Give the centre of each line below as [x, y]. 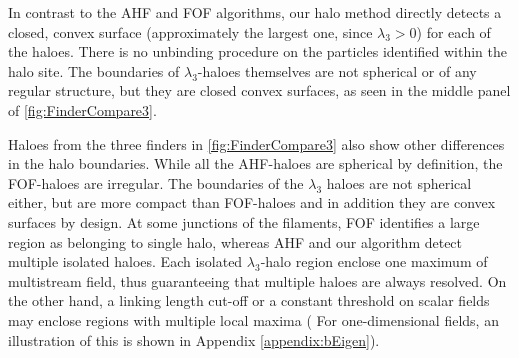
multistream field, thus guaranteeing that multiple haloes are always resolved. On [257, 280]
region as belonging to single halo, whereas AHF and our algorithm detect [235, 241]
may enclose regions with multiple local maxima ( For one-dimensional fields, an [253, 319]
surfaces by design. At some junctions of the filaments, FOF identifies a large [244, 221]
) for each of [453, 31]
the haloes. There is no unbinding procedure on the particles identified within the [257, 51]
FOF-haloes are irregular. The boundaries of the [156, 182]
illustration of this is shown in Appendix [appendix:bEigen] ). [194, 339]
